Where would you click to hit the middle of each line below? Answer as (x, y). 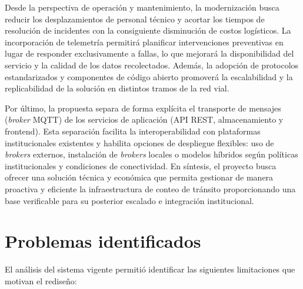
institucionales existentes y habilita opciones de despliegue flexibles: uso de (139, 142)
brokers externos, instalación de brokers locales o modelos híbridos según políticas (151, 154)
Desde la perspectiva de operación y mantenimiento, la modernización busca (142, 7)
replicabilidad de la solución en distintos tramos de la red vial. (117, 88)
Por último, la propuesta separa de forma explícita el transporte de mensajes (143, 108)
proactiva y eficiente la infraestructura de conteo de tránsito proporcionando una (150, 188)
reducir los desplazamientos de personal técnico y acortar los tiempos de (135, 19)
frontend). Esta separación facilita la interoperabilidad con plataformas (133, 131)
